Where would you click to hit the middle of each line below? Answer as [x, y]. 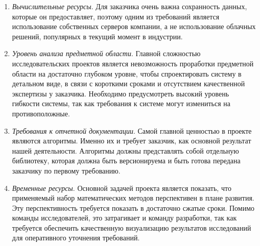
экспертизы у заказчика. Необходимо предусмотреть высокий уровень [121, 93]
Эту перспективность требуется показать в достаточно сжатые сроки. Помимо [133, 207]
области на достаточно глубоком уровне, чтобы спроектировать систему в [127, 73]
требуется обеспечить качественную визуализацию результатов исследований [132, 227]
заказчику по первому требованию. [66, 170]
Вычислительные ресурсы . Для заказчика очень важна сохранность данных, [129, 6]
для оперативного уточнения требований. [76, 238]
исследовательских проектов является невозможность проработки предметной [133, 63]
